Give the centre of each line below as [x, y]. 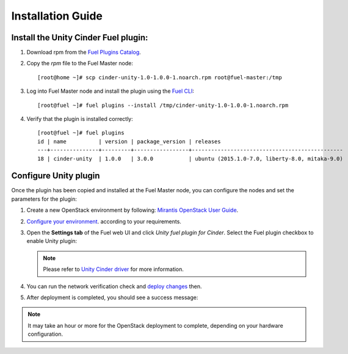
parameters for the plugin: [44, 199]
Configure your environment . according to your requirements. [104, 221]
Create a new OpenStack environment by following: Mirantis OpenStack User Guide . [132, 210]
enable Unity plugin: [52, 241]
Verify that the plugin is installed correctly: [80, 119]
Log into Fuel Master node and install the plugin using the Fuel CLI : [111, 91]
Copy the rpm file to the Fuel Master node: [80, 63]
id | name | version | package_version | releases [129, 141]
